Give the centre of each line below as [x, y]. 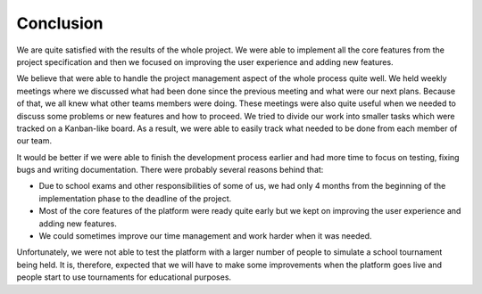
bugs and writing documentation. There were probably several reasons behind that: [170, 170]
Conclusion [60, 23]
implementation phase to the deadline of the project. [135, 198]
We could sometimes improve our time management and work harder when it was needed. [205, 236]
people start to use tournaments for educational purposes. [124, 277]
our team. [34, 141]
